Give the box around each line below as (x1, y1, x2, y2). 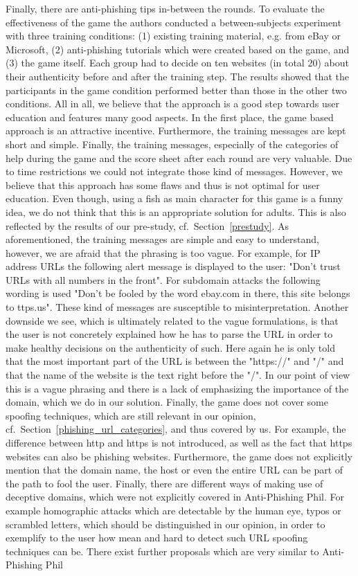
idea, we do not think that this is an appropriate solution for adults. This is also (6, 204, 346, 219)
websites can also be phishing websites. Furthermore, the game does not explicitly (6, 449, 352, 463)
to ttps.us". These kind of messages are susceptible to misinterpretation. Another (6, 300, 349, 314)
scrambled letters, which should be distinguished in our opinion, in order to (6, 516, 325, 531)
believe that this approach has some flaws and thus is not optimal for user (6, 177, 320, 192)
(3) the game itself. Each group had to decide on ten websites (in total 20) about (6, 55, 349, 70)
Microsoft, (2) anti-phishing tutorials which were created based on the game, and (6, 42, 350, 56)
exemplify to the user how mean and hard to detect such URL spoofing (6, 530, 308, 545)
